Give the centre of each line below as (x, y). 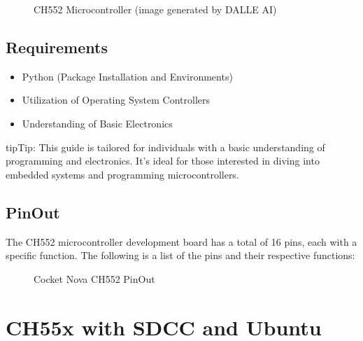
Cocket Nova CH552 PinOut (94, 278)
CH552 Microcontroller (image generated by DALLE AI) (155, 9)
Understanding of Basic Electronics (97, 123)
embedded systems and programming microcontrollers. (122, 174)
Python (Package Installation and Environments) (127, 76)
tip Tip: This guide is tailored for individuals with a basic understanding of (165, 147)
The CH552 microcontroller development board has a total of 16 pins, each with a (181, 241)
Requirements (57, 47)
